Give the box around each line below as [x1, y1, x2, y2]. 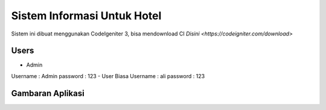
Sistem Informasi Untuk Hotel [11, 9, 162, 22]
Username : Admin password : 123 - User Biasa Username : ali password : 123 [11, 72, 205, 79]
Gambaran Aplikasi [11, 88, 85, 99]
